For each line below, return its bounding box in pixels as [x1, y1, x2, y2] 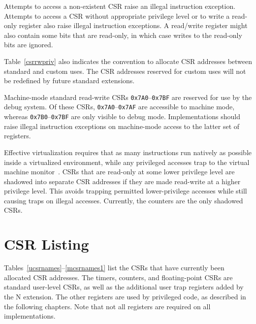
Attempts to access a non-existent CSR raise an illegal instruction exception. [4, 1, 236, 11]
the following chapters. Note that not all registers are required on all [4, 301, 211, 311]
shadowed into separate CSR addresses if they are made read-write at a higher [4, 176, 241, 186]
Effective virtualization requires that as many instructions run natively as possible [4, 147, 252, 157]
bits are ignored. [4, 39, 53, 50]
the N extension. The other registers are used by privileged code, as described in [4, 291, 246, 301]
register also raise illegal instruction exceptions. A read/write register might [19, 20, 248, 31]
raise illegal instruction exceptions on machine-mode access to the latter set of [4, 121, 240, 131]
